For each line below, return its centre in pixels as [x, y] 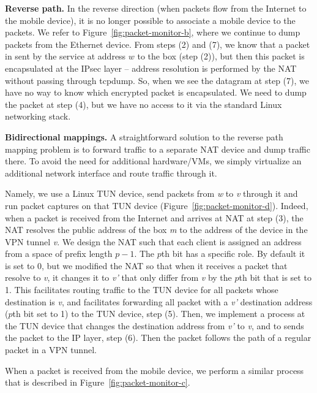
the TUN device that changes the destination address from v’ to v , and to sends [155, 325]
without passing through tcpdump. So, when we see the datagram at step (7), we [157, 80]
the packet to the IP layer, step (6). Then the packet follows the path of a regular [158, 338]
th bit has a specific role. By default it [233, 254]
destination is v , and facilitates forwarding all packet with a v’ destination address [159, 301]
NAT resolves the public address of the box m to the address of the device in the [156, 230]
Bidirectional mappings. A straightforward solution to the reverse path [144, 136]
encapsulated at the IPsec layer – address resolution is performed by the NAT [151, 68]
